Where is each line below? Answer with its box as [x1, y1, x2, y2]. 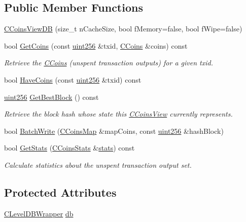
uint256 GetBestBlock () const [4, 91, 99, 102]
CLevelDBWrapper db [4, 208, 74, 218]
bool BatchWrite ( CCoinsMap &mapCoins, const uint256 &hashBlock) [4, 125, 224, 136]
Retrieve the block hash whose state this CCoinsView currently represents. [4, 108, 233, 119]
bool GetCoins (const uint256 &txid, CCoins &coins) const [4, 40, 188, 51]
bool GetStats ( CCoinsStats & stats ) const [4, 142, 135, 153]
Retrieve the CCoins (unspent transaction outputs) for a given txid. [4, 57, 213, 68]
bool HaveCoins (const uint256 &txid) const [4, 74, 142, 85]
